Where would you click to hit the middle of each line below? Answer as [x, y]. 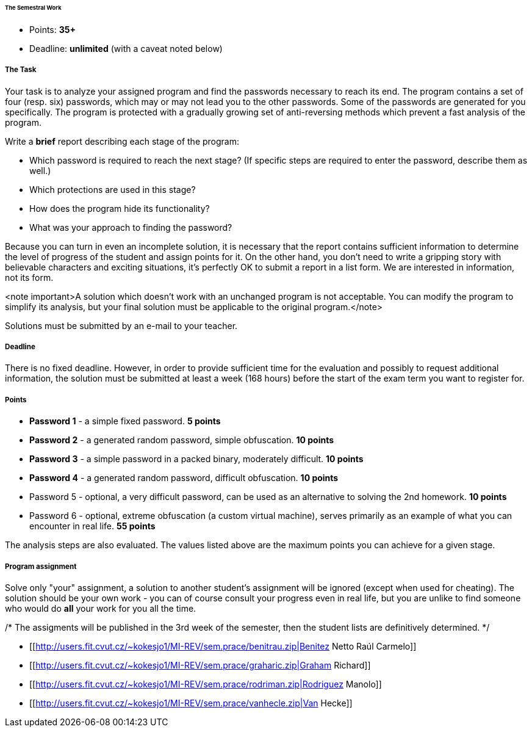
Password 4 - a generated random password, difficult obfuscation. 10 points [184, 478]
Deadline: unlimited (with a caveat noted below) [126, 48]
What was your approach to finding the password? [131, 227]
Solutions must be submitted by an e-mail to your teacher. [121, 325]
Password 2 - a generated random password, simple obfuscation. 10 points [182, 440]
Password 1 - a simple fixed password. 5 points [125, 421]
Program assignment [41, 566]
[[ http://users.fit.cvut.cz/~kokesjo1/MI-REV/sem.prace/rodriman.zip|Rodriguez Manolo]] [206, 684]
